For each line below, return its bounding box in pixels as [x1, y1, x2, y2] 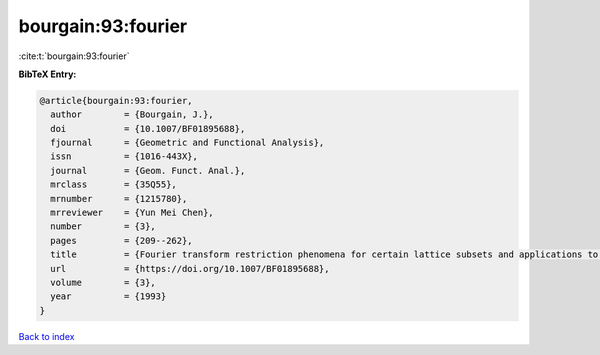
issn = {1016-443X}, [50, 151, 199, 162]
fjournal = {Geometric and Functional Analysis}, [50, 137, 325, 149]
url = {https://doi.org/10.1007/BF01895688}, [50, 263, 330, 274]
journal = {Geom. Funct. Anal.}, [50, 165, 246, 176]
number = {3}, [50, 221, 157, 232]
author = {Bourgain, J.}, [50, 109, 214, 120]
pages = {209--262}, [50, 235, 194, 246]
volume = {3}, [50, 277, 157, 288]
